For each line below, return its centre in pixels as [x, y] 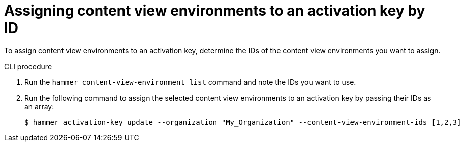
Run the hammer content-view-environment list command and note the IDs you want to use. [190, 82]
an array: [39, 106]
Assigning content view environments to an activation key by [215, 11]
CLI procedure [28, 66]
